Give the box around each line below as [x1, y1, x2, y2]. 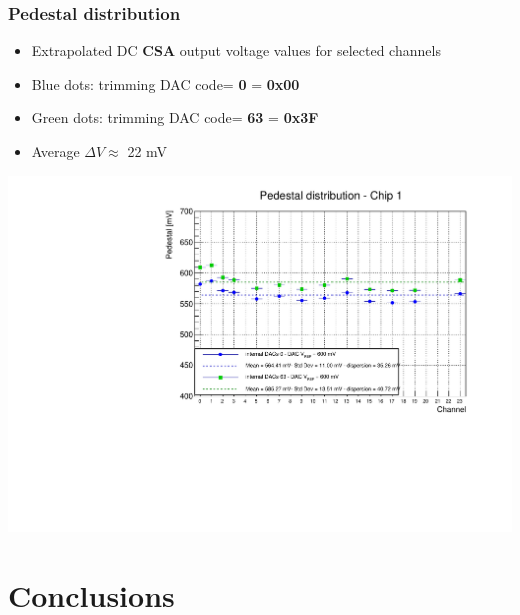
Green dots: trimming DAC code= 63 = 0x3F [31, 107, 319, 128]
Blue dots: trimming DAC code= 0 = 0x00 [31, 73, 300, 94]
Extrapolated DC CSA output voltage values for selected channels [31, 40, 441, 61]
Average [31, 141, 80, 161]
